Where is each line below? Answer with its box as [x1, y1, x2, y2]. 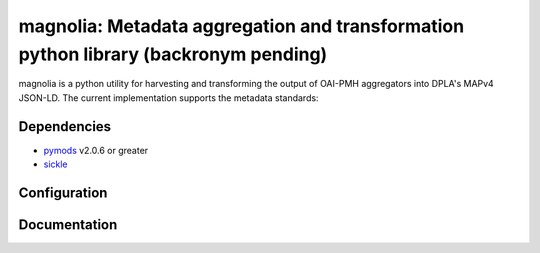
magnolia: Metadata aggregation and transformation [18, 15, 465, 37]
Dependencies [18, 118, 112, 135]
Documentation [18, 216, 118, 233]
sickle [43, 158, 69, 170]
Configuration [18, 184, 108, 201]
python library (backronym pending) [18, 43, 328, 65]
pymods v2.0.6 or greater [43, 144, 149, 156]
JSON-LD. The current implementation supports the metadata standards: [18, 91, 319, 104]
